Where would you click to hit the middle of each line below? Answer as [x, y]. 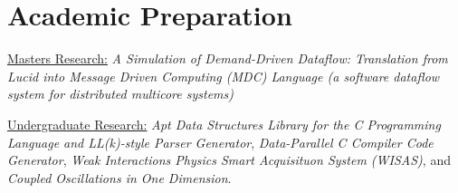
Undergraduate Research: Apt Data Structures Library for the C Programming [224, 124]
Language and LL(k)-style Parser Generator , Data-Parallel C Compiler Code [220, 142]
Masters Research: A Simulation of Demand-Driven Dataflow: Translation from [228, 58]
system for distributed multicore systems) [120, 94]
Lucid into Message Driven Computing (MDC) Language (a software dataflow [224, 76]
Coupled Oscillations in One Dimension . [119, 177]
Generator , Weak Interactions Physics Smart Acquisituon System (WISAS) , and [229, 160]
